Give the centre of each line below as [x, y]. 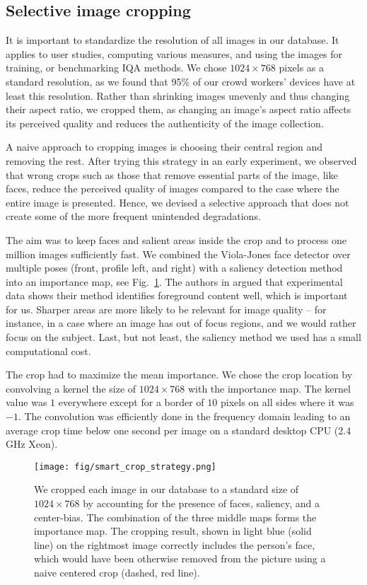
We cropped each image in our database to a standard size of [167, 489]
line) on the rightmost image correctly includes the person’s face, [175, 544]
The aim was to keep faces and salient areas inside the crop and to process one [176, 239]
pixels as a [301, 68]
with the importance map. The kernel [269, 388]
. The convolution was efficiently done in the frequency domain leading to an [184, 416]
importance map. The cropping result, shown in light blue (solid [173, 531]
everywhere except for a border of [131, 402]
